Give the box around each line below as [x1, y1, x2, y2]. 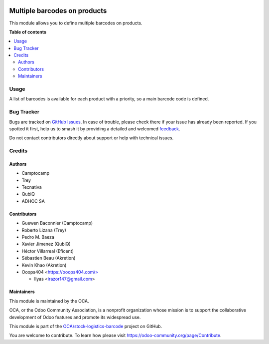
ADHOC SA [21, 198, 45, 204]
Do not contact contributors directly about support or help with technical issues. [9, 135, 174, 141]
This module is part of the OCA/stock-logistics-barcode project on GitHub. [9, 323, 162, 329]
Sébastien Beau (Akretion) [21, 255, 76, 261]
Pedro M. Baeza [21, 234, 55, 240]
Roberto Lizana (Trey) [21, 227, 67, 233]
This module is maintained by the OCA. [9, 298, 89, 304]
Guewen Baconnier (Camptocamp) [21, 220, 93, 226]
